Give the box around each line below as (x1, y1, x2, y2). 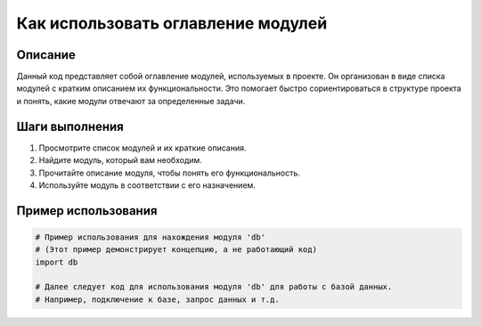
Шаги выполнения (16, 118, 124, 134)
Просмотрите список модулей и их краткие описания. (38, 143, 247, 153)
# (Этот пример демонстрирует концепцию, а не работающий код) (35, 245, 318, 255)
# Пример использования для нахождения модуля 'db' (35, 232, 266, 242)
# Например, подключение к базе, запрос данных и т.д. (35, 294, 280, 305)
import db (35, 257, 78, 267)
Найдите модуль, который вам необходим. (38, 155, 202, 166)
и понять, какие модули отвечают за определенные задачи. (16, 95, 246, 106)
